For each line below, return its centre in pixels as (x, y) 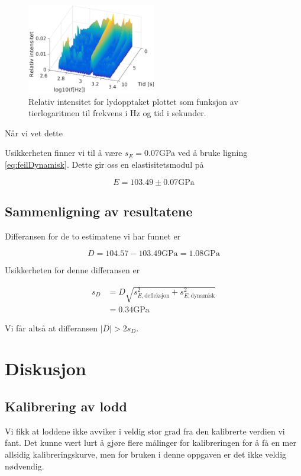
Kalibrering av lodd (66, 406)
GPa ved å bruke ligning (203, 153)
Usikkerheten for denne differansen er (72, 270)
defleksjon (157, 296)
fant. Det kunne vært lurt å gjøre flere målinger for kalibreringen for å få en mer (150, 443)
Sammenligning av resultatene (99, 211)
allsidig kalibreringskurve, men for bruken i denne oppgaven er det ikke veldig (146, 454)
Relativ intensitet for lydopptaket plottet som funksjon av (133, 101)
